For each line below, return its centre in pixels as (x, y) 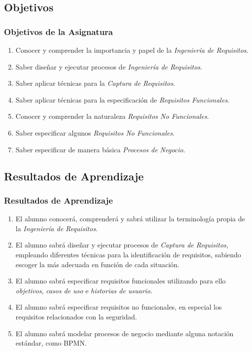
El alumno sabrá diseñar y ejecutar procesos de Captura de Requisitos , (122, 245)
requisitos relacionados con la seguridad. (76, 316)
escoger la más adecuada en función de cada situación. (97, 264)
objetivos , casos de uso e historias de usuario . (84, 290)
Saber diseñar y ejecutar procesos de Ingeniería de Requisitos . (109, 66)
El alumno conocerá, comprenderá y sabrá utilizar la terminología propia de (130, 219)
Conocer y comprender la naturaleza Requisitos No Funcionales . (112, 116)
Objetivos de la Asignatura (59, 31)
